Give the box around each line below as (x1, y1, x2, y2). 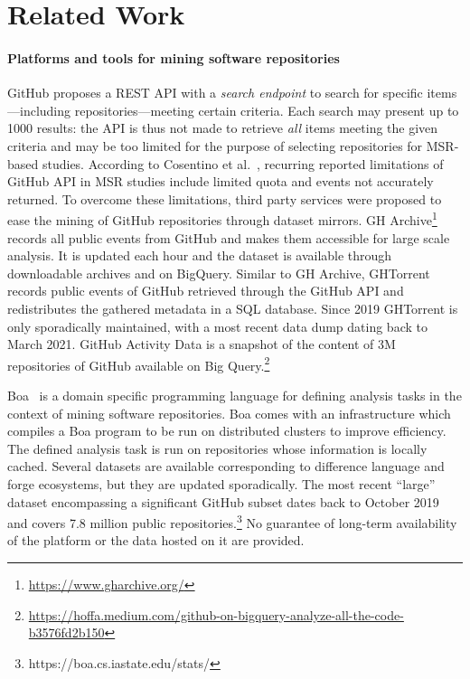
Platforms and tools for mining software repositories (7, 48, 340, 67)
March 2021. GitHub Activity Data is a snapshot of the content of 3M (7, 335, 396, 354)
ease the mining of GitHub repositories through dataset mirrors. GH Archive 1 (7, 208, 437, 229)
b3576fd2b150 (28, 623, 105, 642)
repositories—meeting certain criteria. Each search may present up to (74, 100, 459, 119)
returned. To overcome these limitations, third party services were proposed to (7, 189, 442, 208)
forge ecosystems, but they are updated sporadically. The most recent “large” (7, 474, 436, 493)
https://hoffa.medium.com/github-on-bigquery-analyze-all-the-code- (28, 605, 404, 624)
